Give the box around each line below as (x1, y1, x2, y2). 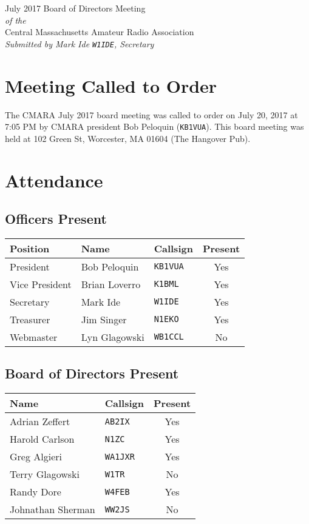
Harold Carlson (10, 432, 75, 446)
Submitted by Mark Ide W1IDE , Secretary (5, 37, 154, 50)
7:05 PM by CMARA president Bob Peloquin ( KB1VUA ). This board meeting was (5, 120, 304, 133)
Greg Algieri (10, 449, 62, 464)
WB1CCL (154, 332, 184, 342)
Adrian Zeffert (10, 414, 70, 429)
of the (5, 13, 26, 26)
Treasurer (10, 312, 50, 326)
